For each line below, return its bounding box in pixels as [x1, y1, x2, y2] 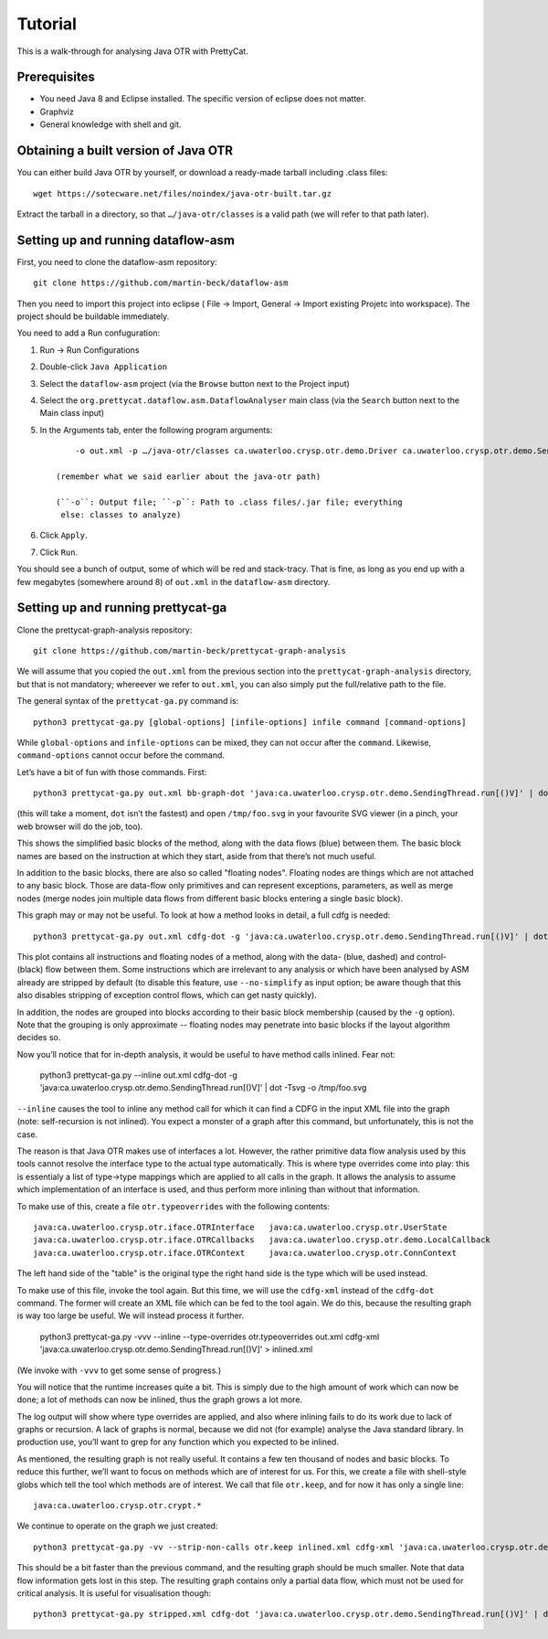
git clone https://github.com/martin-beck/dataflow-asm [33, 278, 289, 288]
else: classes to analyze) [60, 510, 182, 520]
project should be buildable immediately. [16, 311, 170, 322]
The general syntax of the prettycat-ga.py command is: [16, 696, 239, 707]
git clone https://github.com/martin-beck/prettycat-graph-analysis [33, 645, 346, 655]
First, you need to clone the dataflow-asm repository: [16, 256, 218, 267]
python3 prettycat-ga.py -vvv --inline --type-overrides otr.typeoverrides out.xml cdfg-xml [39, 1331, 380, 1342]
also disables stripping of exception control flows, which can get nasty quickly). [16, 990, 317, 1001]
